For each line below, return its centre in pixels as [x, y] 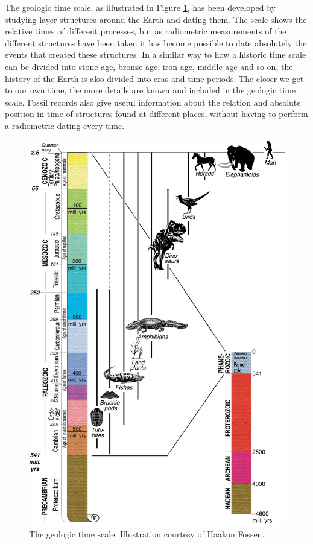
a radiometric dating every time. [65, 125]
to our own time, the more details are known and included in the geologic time [150, 90]
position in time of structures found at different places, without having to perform [156, 114]
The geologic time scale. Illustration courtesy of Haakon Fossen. [147, 533]
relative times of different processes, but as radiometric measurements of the [146, 31]
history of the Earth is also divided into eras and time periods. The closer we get [154, 78]
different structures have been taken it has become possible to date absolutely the [156, 43]
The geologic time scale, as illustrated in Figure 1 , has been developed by [140, 7]
